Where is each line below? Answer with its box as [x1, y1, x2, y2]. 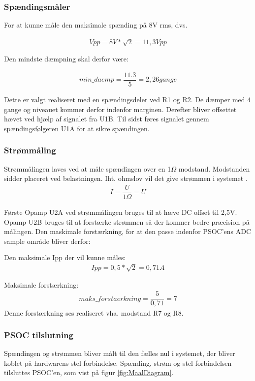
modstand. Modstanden [178, 163, 250, 174]
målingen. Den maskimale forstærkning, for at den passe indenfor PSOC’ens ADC [4, 226, 252, 236]
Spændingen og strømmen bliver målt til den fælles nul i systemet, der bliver [4, 348, 235, 358]
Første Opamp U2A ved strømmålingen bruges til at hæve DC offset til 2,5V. [4, 206, 237, 217]
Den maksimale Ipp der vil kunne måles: [4, 252, 126, 263]
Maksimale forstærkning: [4, 279, 79, 290]
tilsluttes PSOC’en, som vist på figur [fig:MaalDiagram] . [4, 367, 174, 378]
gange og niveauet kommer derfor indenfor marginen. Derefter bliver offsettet [4, 104, 237, 114]
